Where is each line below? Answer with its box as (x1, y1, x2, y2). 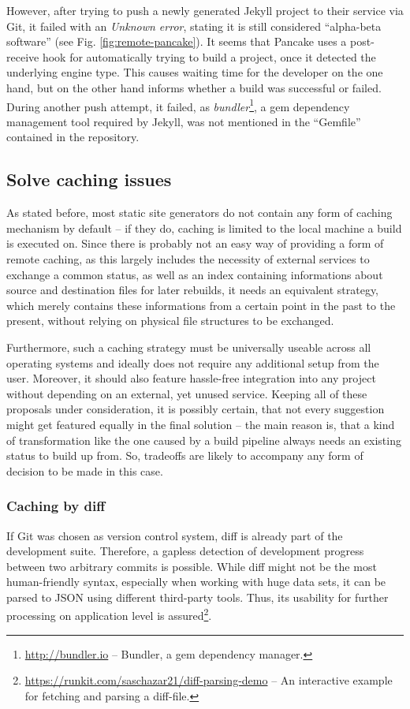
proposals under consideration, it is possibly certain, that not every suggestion (6, 401, 385, 417)
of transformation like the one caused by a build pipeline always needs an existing (6, 431, 401, 448)
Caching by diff (6, 496, 106, 516)
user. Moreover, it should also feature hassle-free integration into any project (6, 370, 376, 386)
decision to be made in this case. (6, 462, 163, 479)
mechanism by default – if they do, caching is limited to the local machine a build (6, 219, 402, 236)
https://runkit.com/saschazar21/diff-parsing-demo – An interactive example (24, 672, 393, 688)
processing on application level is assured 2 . (6, 605, 212, 624)
